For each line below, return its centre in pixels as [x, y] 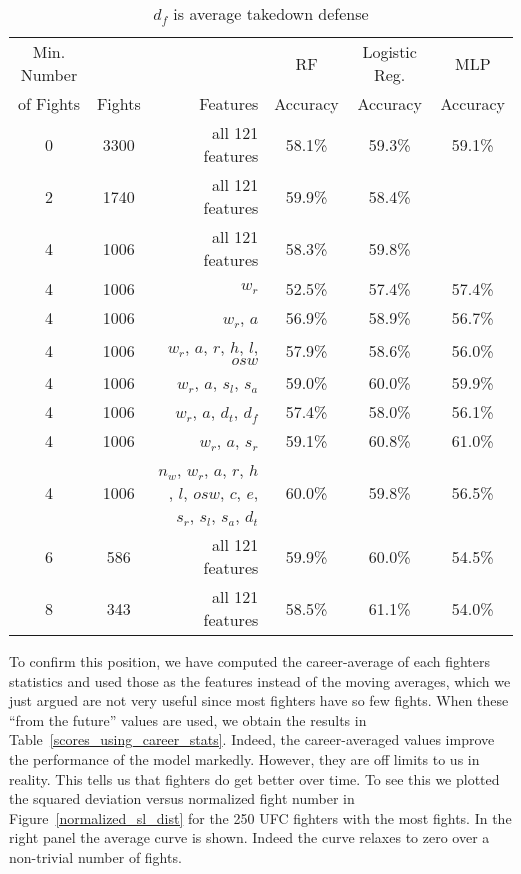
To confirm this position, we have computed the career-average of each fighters [250, 661]
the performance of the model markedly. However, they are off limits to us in [244, 758]
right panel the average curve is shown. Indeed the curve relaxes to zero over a [249, 837]
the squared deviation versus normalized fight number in [182, 798]
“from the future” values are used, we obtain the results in [188, 719]
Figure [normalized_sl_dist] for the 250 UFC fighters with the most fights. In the [260, 817]
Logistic [389, 51]
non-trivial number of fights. [95, 856]
